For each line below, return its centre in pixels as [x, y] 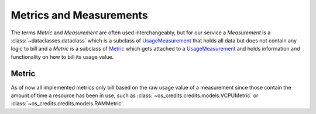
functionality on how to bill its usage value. [62, 57]
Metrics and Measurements [80, 15]
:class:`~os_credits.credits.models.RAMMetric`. [68, 104]
